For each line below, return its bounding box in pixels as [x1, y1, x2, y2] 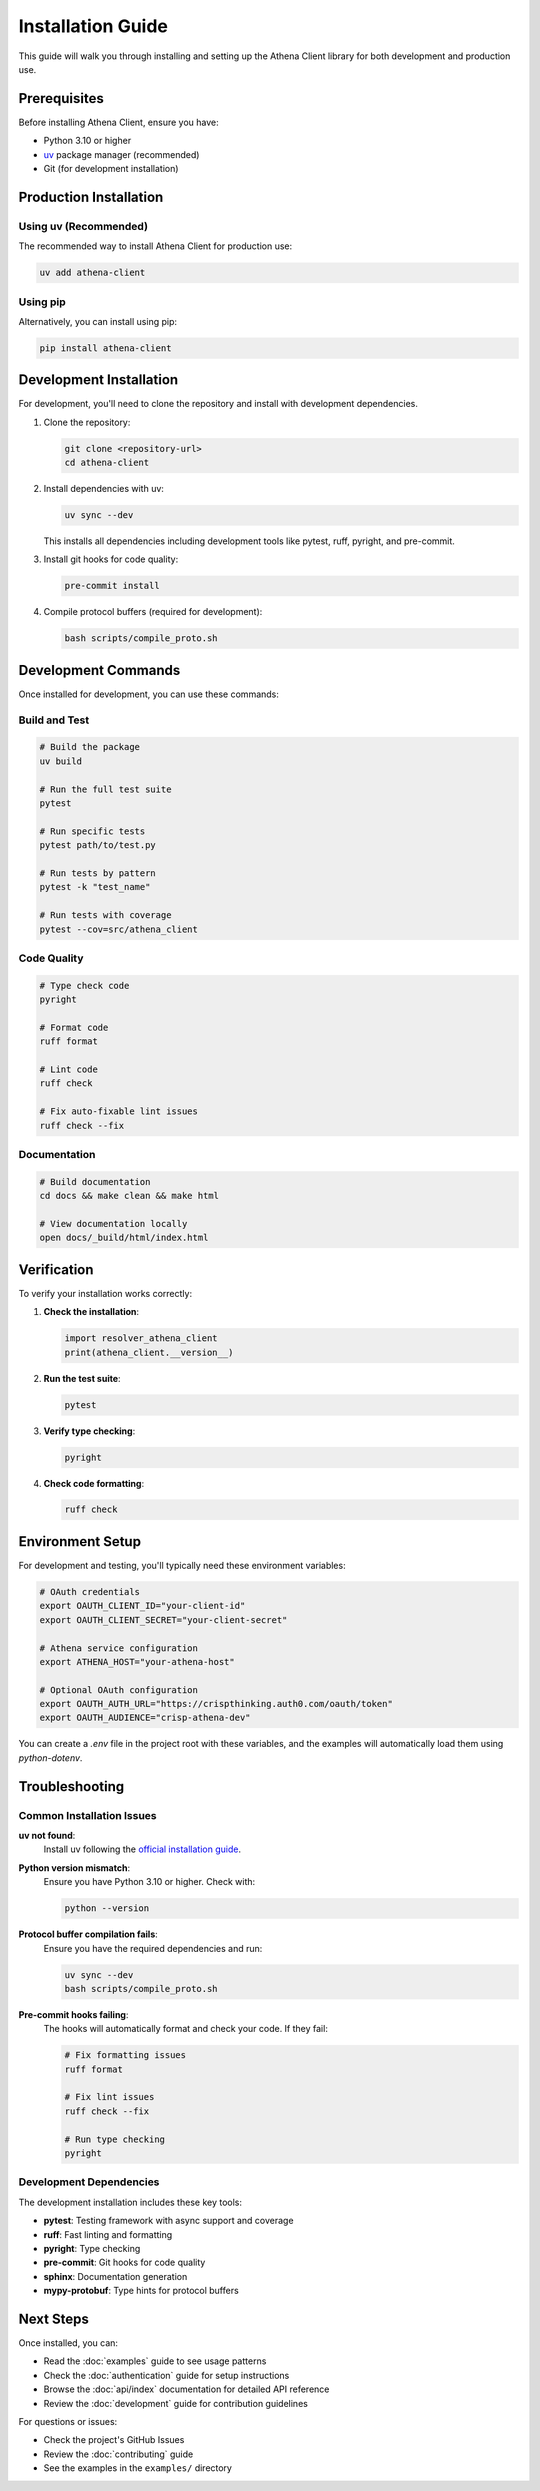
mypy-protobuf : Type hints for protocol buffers [43, 2285, 239, 2297]
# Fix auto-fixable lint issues [39, 1106, 199, 1117]
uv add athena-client [39, 267, 146, 279]
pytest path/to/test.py [39, 840, 157, 851]
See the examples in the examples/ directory [43, 2462, 232, 2474]
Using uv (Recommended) [18, 219, 149, 233]
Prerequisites [18, 90, 104, 107]
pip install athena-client [39, 342, 172, 354]
